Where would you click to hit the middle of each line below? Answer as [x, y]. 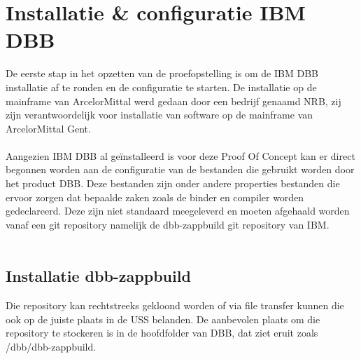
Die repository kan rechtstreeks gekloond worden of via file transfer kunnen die [175, 305]
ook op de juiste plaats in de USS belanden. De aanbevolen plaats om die [163, 319]
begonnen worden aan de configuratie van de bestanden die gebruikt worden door [180, 169]
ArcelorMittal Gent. [48, 128]
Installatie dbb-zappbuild [98, 276]
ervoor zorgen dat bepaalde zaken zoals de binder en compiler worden [155, 197]
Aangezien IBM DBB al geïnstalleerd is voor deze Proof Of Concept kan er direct [180, 155]
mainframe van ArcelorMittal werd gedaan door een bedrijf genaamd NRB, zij [174, 101]
